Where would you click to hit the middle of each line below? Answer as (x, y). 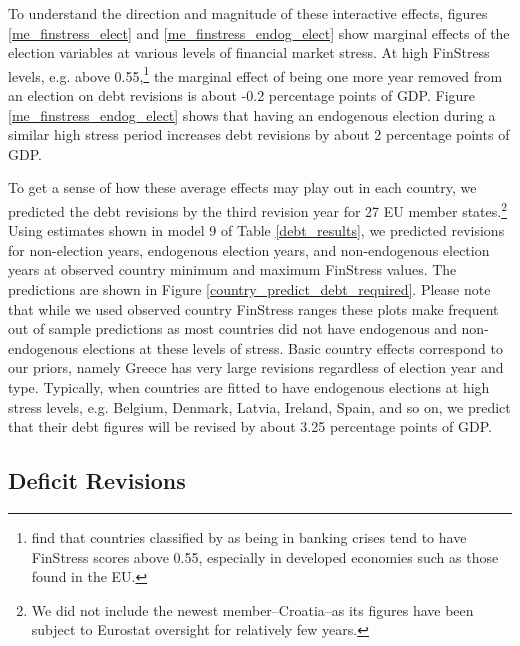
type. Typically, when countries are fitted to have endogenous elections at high (249, 387)
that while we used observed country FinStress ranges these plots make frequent (253, 308)
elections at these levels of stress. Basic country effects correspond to (292, 347)
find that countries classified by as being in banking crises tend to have (249, 536)
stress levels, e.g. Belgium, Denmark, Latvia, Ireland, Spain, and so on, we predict (259, 406)
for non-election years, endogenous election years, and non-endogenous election (249, 249)
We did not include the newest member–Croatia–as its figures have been (252, 609)
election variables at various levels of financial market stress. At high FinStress (249, 52)
